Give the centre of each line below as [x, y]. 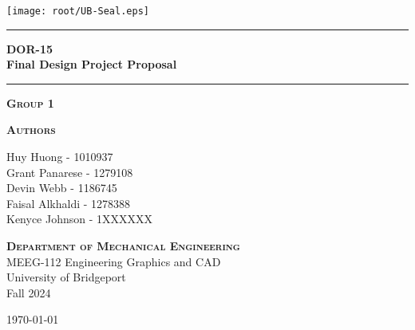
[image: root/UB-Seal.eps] [78, 11]
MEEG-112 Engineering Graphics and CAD [114, 261]
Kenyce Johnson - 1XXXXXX [80, 219]
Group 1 [30, 102]
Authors [31, 130]
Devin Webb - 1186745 [62, 188]
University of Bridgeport [66, 277]
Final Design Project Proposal [92, 64]
